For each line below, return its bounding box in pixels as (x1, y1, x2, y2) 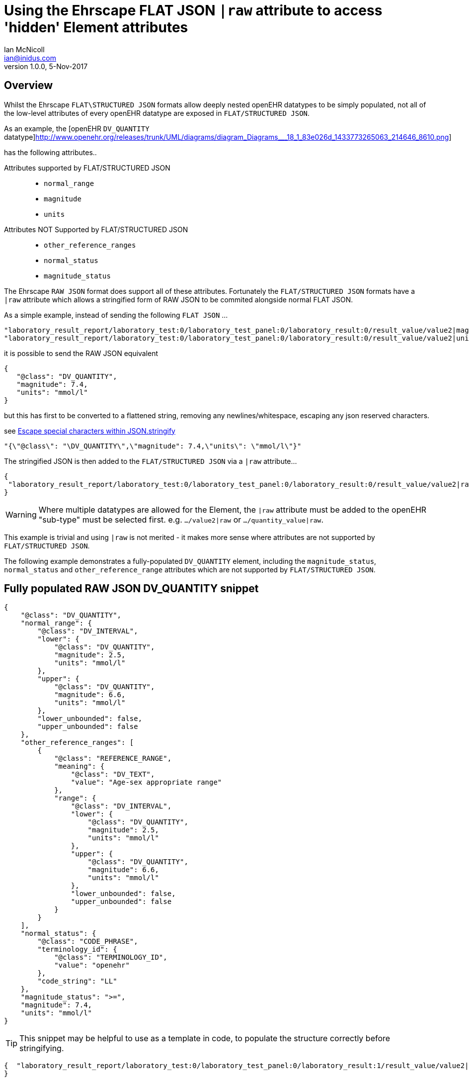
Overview (4, 79, 53, 92)
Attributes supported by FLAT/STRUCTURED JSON (4, 163, 170, 172)
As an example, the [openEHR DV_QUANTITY (4, 124, 150, 133)
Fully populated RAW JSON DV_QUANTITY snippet (4, 582, 259, 595)
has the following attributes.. (4, 148, 97, 157)
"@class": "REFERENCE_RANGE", (54, 754, 172, 763)
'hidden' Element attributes (4, 19, 188, 36)
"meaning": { (54, 762, 105, 771)
